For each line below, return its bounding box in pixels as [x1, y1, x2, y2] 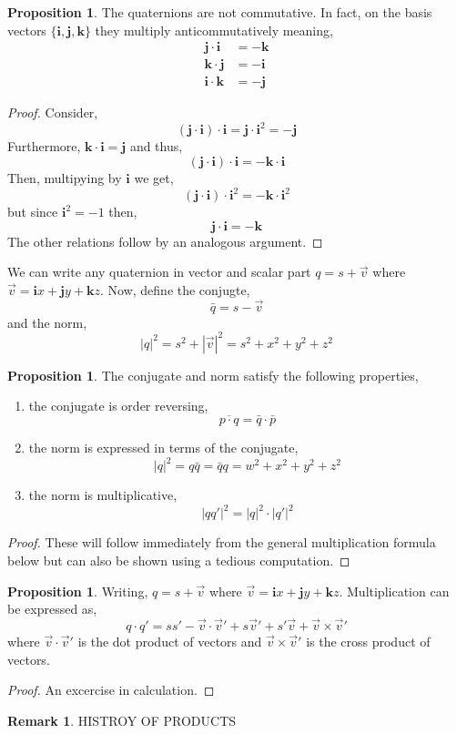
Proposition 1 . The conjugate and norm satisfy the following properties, [7, 365, 419, 384]
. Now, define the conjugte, [99, 280, 250, 299]
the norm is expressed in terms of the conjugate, [28, 438, 299, 457]
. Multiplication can [339, 581, 450, 600]
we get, [134, 168, 174, 187]
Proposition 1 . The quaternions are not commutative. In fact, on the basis [7, 3, 432, 21]
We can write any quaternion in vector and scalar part [7, 262, 311, 281]
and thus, [129, 137, 183, 156]
